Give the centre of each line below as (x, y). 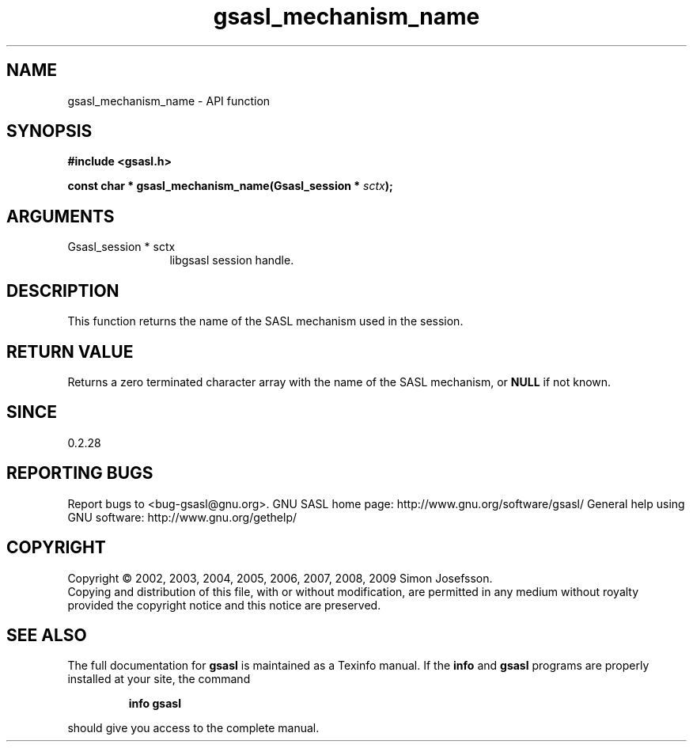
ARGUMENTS (61, 216)
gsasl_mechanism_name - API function (169, 101)
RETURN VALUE (70, 351)
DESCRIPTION (63, 290)
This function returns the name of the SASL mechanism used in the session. (265, 321)
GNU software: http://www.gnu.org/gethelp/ (182, 517)
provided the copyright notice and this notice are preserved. (224, 605)
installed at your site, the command (159, 679)
